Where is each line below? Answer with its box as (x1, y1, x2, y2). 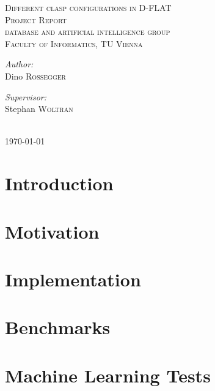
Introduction (5, 171, 114, 196)
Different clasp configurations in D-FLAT (5, 1, 172, 13)
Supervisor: (5, 90, 46, 103)
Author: (5, 58, 34, 70)
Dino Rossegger (5, 69, 66, 82)
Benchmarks (5, 315, 111, 340)
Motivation (5, 218, 100, 244)
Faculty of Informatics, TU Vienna (5, 37, 143, 50)
